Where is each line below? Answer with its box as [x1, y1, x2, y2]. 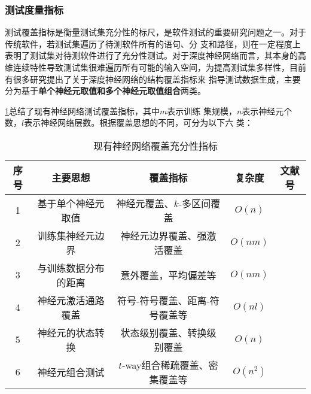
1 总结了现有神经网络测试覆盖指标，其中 [5, 104, 160, 117]
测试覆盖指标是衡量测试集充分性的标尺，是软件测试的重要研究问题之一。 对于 [5, 26, 306, 38]
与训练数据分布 [37, 260, 105, 275]
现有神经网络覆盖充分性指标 [93, 138, 218, 153]
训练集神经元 [37, 228, 95, 243]
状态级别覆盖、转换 [120, 325, 207, 340]
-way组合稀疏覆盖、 [122, 357, 209, 372]
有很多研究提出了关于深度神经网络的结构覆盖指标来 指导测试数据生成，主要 [5, 72, 301, 85]
